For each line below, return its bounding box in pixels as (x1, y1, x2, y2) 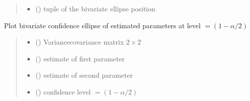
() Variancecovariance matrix (35, 37, 124, 47)
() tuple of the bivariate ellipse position (35, 3, 155, 13)
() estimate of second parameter (35, 70, 133, 80)
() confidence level (35, 86, 91, 97)
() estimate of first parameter (35, 53, 125, 63)
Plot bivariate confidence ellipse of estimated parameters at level (4, 20, 201, 30)
